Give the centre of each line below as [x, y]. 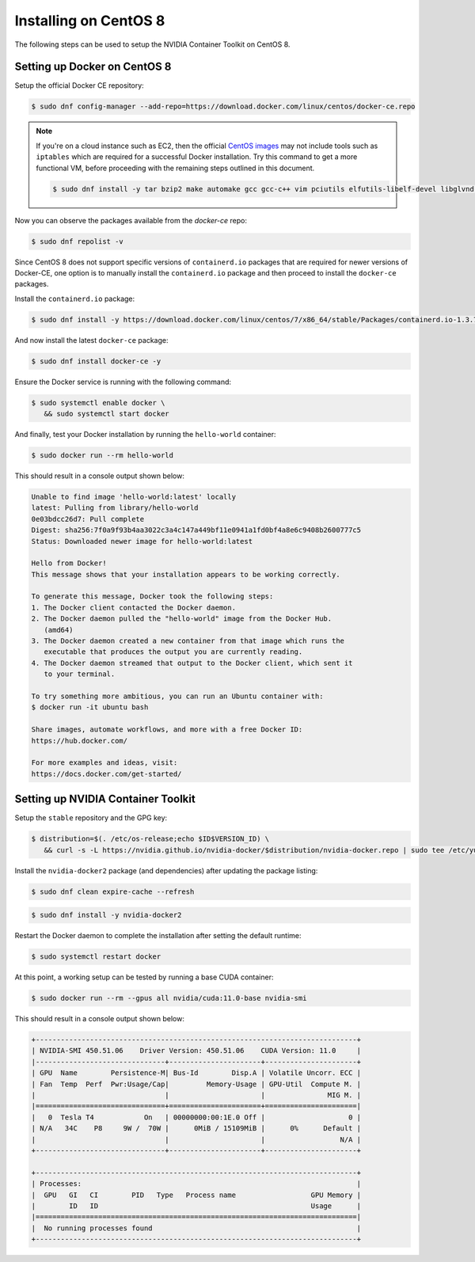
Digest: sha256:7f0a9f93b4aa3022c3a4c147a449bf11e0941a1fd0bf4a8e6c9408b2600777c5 [196, 530]
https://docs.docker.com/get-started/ [106, 774]
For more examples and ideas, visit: [104, 763]
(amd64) [59, 630]
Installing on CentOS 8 [90, 21]
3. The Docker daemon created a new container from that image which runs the [188, 641]
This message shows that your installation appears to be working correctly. [186, 574]
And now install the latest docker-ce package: [91, 340]
